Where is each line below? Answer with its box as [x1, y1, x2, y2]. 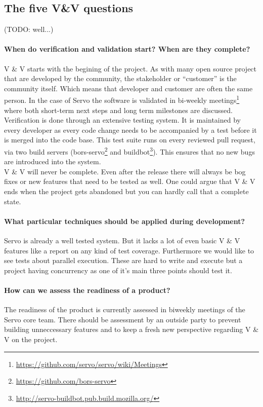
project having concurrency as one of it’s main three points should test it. [4, 265, 232, 275]
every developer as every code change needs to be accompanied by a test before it [4, 124, 257, 135]
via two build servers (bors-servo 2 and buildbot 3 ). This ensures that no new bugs [4, 145, 255, 157]
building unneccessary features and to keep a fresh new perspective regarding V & [4, 324, 259, 335]
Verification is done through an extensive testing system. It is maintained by [4, 115, 241, 125]
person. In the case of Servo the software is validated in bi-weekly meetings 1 [4, 93, 240, 105]
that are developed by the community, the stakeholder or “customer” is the [4, 73, 237, 84]
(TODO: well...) [4, 24, 54, 34]
